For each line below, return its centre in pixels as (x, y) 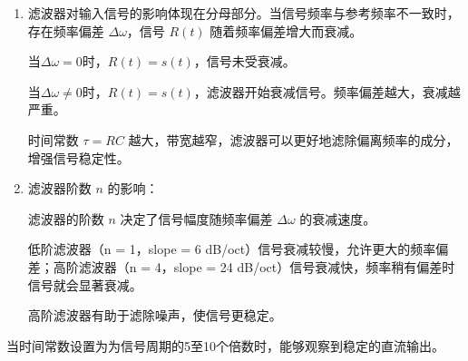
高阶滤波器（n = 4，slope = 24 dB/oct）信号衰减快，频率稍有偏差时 (254, 266)
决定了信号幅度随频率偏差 (196, 218)
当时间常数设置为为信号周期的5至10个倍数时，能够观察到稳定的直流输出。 (225, 345)
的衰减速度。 (338, 218)
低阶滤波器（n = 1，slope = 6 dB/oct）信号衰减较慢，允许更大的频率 (232, 249)
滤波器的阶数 (66, 218)
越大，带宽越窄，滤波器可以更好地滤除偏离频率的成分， (293, 139)
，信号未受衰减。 (244, 61)
